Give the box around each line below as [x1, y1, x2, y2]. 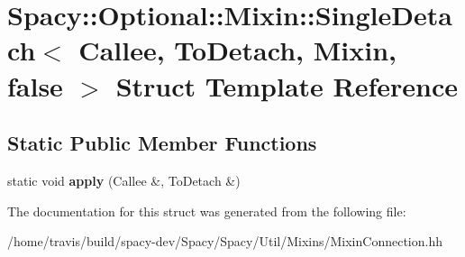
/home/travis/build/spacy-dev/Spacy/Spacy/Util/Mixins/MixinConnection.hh [7, 232, 442, 251]
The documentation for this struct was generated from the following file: [7, 201, 406, 220]
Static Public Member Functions [7, 129, 317, 157]
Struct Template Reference [115, 67, 459, 104]
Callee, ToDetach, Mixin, [78, 32, 397, 69]
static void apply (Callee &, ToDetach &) [7, 170, 241, 189]
